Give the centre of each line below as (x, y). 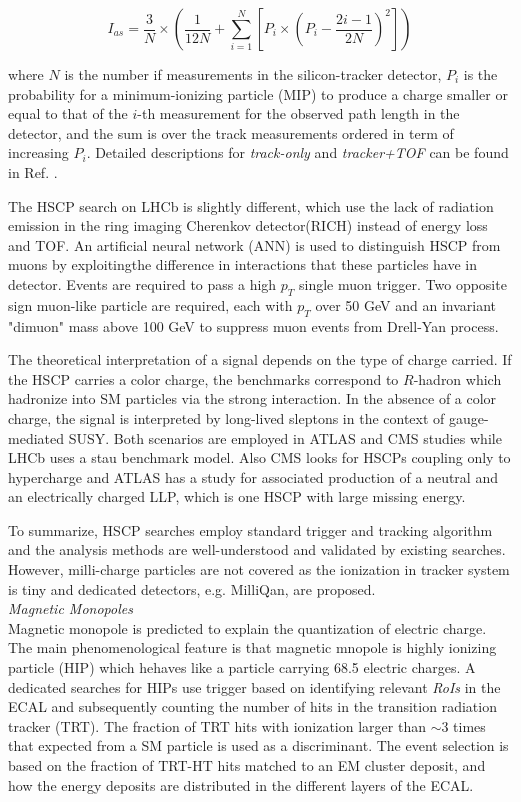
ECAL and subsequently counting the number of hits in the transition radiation (252, 706)
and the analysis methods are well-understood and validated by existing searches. (257, 549)
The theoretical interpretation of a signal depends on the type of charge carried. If (260, 359)
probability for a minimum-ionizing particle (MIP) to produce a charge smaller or (258, 93)
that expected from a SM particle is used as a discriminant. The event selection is (258, 745)
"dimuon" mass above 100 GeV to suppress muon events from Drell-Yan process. (253, 325)
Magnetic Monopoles (70, 608)
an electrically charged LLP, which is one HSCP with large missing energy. (237, 496)
